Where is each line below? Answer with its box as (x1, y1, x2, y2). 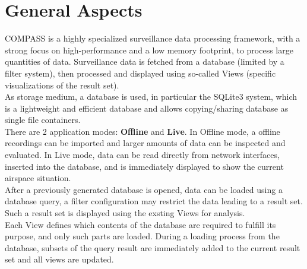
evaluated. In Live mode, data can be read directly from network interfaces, (5, 148, 280, 161)
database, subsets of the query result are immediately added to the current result (5, 241, 300, 254)
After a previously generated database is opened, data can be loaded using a (5, 183, 283, 195)
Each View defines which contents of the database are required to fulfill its (5, 218, 276, 230)
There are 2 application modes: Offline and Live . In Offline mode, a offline (5, 125, 280, 137)
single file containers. (5, 113, 81, 126)
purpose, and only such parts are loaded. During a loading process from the (5, 230, 280, 242)
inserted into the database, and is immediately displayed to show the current (5, 160, 284, 172)
